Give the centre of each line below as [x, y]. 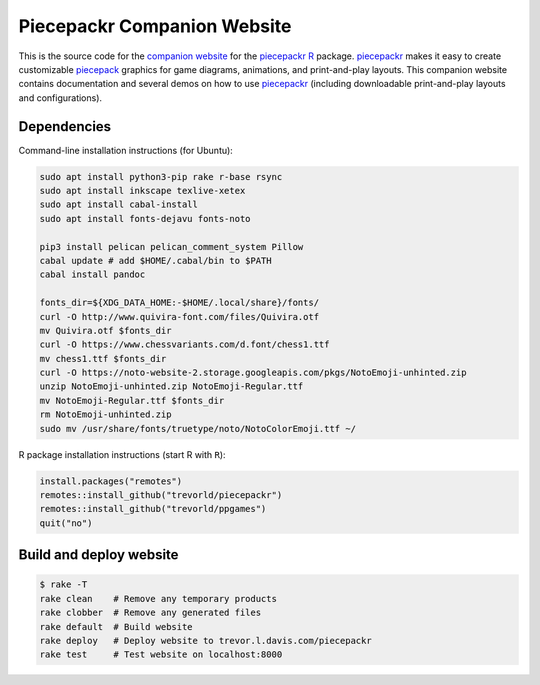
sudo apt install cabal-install [119, 204]
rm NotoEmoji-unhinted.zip [105, 414]
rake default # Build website [116, 626]
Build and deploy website [98, 555]
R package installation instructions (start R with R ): [122, 454]
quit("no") [66, 523]
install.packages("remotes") [111, 481]
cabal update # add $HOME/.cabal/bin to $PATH [155, 260]
